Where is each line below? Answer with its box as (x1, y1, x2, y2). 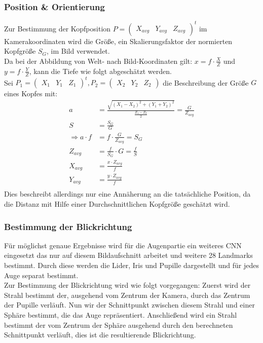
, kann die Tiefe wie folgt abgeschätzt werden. (29, 65, 172, 76)
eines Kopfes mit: (4, 88, 58, 99)
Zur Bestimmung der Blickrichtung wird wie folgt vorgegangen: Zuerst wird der (4, 280, 251, 290)
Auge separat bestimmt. (4, 270, 79, 280)
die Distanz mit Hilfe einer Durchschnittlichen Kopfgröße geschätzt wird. (4, 198, 230, 209)
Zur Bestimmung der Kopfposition (4, 23, 111, 33)
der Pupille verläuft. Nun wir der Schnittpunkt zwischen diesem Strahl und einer (4, 299, 255, 310)
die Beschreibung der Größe (163, 77, 249, 88)
